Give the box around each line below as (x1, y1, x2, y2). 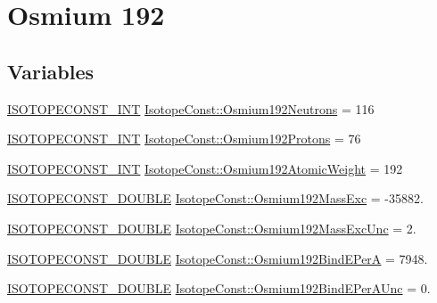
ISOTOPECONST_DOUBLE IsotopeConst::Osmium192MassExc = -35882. (7, 189, 424, 208)
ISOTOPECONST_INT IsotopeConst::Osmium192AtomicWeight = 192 (7, 159, 403, 177)
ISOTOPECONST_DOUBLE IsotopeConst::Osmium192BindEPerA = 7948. (7, 249, 428, 267)
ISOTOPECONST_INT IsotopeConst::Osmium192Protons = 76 (7, 129, 361, 148)
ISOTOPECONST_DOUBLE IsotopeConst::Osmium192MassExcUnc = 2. (7, 218, 416, 237)
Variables (7, 57, 95, 85)
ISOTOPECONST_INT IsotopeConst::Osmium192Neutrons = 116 (7, 99, 375, 118)
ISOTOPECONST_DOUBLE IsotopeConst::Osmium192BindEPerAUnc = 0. (7, 279, 431, 298)
